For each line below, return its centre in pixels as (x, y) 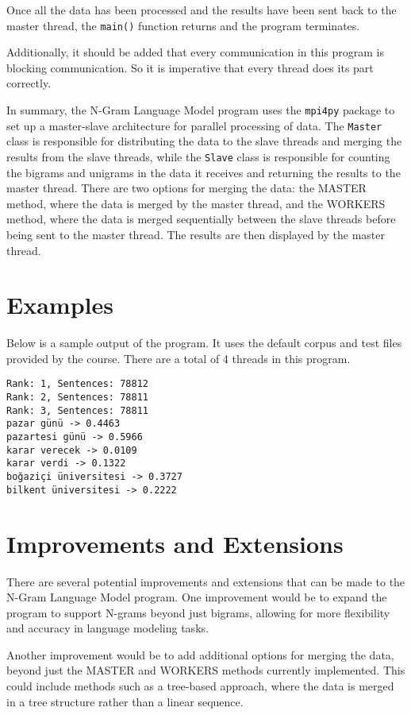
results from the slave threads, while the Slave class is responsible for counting (198, 156)
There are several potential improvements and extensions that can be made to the (206, 581)
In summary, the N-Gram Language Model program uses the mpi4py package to (201, 110)
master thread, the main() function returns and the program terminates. (183, 25)
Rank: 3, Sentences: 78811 (77, 410)
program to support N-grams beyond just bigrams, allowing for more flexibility (198, 612)
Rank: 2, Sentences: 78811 (77, 398)
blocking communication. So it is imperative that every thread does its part (190, 67)
